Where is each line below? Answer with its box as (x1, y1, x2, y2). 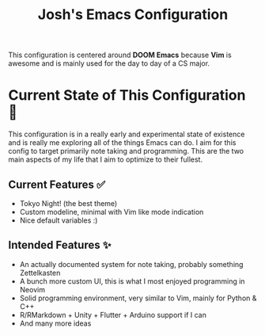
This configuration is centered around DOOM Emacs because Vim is (8, 50, 232, 60)
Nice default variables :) (19, 216, 98, 225)
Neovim (19, 284, 46, 294)
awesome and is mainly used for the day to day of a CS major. (8, 59, 210, 68)
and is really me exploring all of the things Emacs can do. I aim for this (8, 138, 237, 147)
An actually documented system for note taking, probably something (19, 259, 244, 269)
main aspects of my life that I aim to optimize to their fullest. (8, 155, 203, 164)
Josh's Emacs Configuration (37, 6, 229, 24)
